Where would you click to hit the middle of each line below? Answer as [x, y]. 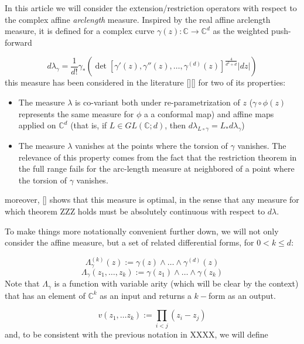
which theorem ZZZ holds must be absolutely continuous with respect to [135, 211]
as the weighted [241, 31]
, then [175, 125]
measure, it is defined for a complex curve [80, 31]
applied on [37, 125]
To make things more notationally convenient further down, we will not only [142, 231]
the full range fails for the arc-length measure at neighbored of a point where [156, 168]
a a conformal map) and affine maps [209, 113]
